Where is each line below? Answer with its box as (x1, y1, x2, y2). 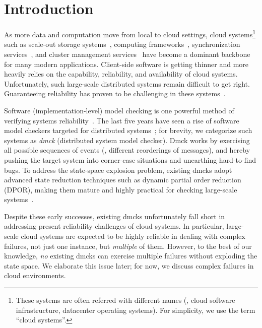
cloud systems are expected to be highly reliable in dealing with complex (21, 231, 245, 241)
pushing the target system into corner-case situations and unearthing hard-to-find (4, 154, 256, 165)
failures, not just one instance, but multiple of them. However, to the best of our (4, 240, 252, 251)
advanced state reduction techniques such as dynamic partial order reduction (4, 174, 241, 185)
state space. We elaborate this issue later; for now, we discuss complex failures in (4, 260, 254, 271)
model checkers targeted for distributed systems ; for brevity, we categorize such (4, 125, 252, 136)
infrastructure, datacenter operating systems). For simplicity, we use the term (16, 304, 255, 315)
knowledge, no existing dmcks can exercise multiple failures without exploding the (4, 250, 257, 261)
